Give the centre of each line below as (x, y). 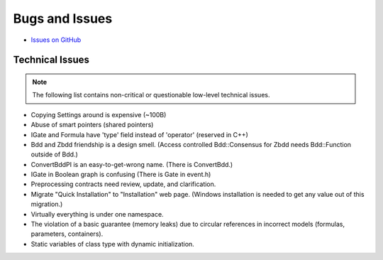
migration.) (47, 204)
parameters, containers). (67, 234)
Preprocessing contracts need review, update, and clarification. (123, 184)
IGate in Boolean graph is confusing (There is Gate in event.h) (121, 175)
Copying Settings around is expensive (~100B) (99, 114)
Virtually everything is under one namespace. (97, 214)
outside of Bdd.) (54, 155)
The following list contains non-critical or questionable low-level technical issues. (151, 95)
